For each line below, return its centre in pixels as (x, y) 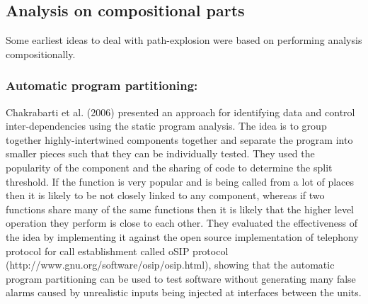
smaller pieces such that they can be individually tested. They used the (160, 153)
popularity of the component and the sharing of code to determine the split (169, 167)
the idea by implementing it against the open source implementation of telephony (182, 236)
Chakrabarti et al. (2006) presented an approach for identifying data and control (180, 112)
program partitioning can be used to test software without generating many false (181, 278)
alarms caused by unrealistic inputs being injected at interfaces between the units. (184, 292)
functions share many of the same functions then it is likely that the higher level (180, 209)
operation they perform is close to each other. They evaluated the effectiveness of (182, 223)
